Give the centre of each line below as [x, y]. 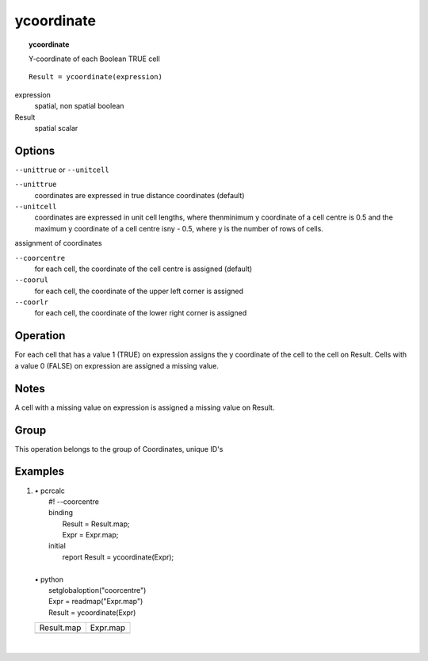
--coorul [32, 280]
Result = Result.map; [96, 524]
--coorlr [32, 302]
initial [57, 546]
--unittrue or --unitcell [62, 170]
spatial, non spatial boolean [79, 106]
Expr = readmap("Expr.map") [96, 602]
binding [61, 513]
